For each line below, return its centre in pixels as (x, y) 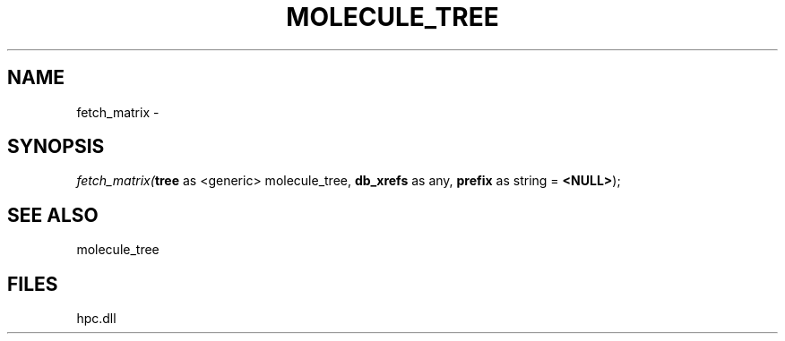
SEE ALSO (53, 215)
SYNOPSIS (56, 147)
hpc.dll (96, 319)
